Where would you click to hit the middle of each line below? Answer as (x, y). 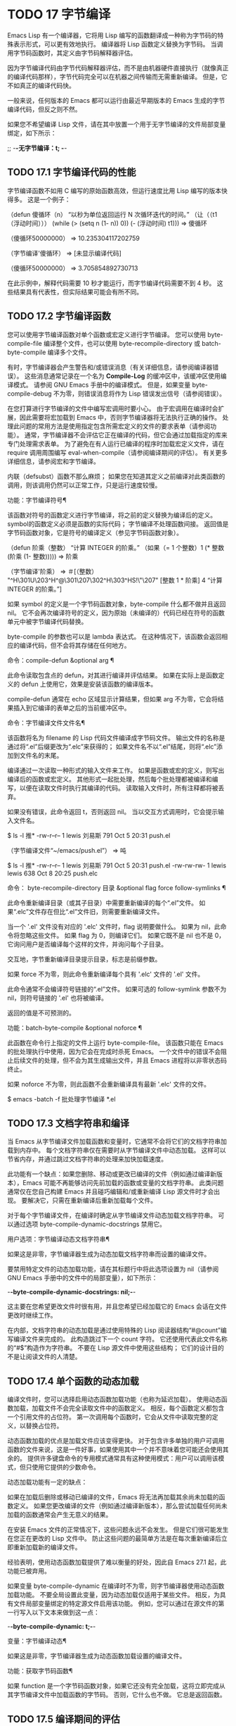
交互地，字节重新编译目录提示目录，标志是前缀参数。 (84, 959)
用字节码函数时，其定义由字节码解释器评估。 (72, 53)
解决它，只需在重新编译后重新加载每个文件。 (92, 1201)
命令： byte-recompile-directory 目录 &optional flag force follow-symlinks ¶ (117, 887)
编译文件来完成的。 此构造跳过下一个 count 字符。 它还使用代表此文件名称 (120, 1339)
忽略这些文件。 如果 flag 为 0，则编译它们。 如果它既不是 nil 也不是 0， (122, 935)
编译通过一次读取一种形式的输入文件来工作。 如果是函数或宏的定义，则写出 (116, 770)
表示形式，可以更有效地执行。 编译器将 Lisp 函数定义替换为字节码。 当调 (118, 44)
